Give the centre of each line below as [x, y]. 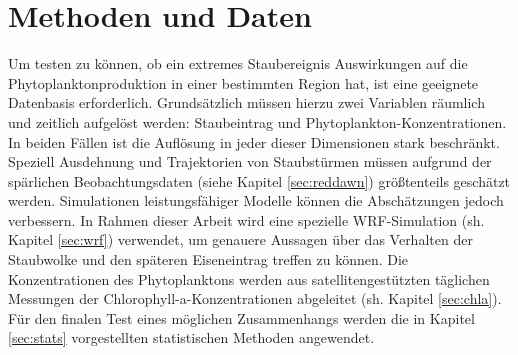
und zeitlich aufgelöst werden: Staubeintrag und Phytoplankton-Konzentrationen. [257, 121]
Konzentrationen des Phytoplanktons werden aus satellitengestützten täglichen [249, 278]
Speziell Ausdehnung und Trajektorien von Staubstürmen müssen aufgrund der [250, 161]
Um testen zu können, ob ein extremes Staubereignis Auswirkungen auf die [238, 63]
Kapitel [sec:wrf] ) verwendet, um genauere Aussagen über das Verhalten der [240, 239]
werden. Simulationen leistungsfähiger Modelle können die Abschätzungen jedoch [256, 200]
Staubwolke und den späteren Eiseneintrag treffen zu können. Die [208, 259]
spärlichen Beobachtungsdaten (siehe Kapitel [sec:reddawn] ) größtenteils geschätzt [259, 180]
